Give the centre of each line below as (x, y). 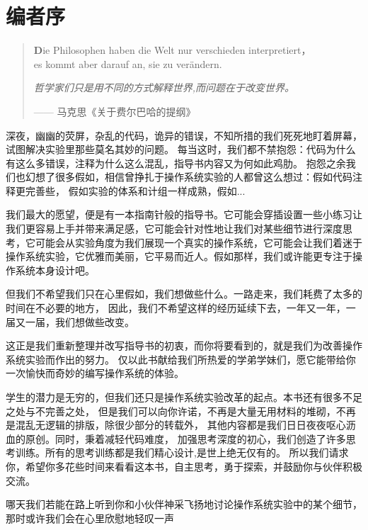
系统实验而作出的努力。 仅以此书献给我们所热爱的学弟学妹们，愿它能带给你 (181, 359)
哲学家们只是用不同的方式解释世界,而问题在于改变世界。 (164, 88)
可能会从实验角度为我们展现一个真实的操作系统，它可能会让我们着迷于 (199, 242)
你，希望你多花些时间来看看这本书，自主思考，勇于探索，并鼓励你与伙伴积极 (184, 466)
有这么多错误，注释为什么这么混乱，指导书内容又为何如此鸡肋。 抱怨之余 (176, 163)
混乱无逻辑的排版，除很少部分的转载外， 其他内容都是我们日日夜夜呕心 (180, 425)
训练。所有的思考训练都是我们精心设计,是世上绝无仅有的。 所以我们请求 (182, 452)
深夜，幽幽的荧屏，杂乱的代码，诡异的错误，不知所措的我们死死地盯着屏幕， (184, 135)
